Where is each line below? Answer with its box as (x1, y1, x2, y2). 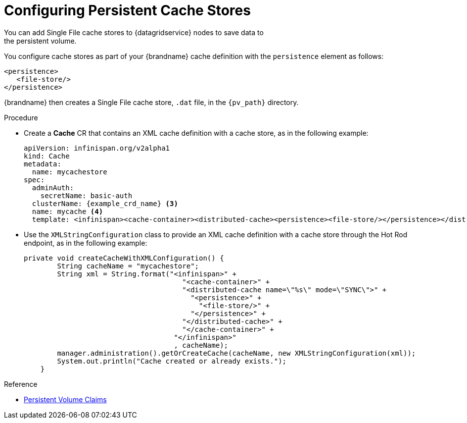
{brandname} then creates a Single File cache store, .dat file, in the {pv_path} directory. (4, 98, 299, 106)
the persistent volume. (4, 36, 77, 45)
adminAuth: (32, 183, 74, 192)
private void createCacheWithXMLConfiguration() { (24, 254, 224, 262)
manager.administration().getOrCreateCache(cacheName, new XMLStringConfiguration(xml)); (57, 349, 416, 357)
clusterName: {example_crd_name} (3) (32, 199, 178, 208)
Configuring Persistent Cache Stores (4, 2, 251, 19)
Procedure (4, 113, 38, 122)
